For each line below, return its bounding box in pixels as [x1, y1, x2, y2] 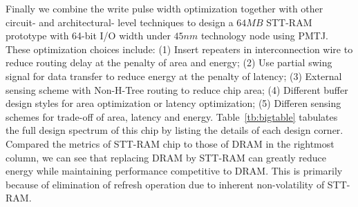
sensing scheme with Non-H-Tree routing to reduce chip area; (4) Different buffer [6, 82, 348, 97]
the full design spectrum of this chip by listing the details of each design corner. [6, 123, 343, 137]
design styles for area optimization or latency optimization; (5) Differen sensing [6, 96, 341, 110]
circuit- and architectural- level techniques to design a [6, 14, 234, 29]
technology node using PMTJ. [200, 28, 328, 43]
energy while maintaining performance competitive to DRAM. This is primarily [6, 164, 343, 178]
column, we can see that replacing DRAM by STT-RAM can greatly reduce [6, 150, 326, 164]
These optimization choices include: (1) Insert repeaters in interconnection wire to [6, 41, 353, 56]
